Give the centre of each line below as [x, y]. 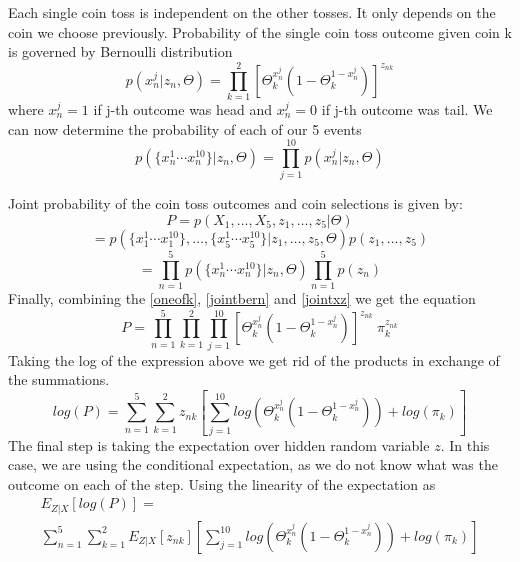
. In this [465, 444]
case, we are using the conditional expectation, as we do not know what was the [253, 464]
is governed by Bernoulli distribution [120, 51]
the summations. [59, 379]
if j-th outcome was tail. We [407, 108]
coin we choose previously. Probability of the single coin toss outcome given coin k [260, 31]
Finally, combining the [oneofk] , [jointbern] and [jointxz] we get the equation [242, 297]
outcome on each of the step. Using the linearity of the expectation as [222, 483]
